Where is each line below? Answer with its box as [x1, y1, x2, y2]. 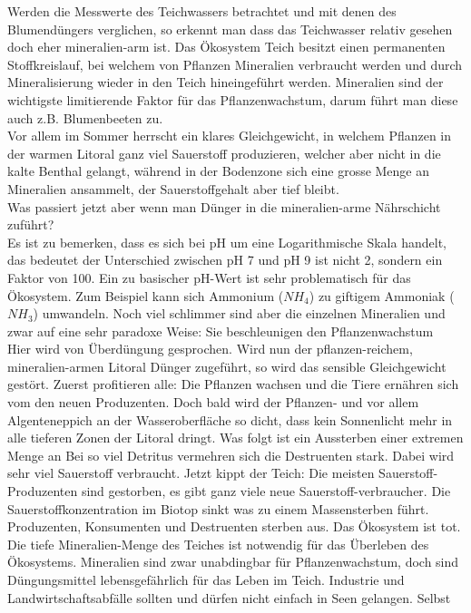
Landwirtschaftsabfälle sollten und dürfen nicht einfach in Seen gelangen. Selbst [7, 588, 451, 607]
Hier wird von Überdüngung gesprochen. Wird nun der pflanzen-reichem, [7, 339, 413, 358]
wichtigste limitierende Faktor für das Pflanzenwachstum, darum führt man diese [7, 90, 458, 109]
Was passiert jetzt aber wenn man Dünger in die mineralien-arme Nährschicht [7, 197, 441, 216]
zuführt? [7, 215, 54, 234]
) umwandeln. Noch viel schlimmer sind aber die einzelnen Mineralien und [33, 304, 446, 323]
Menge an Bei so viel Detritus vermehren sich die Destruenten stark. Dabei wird [7, 445, 455, 464]
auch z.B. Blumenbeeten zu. [7, 108, 163, 127]
